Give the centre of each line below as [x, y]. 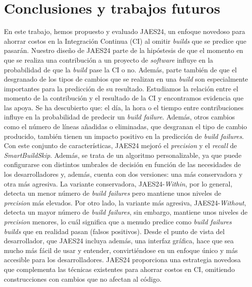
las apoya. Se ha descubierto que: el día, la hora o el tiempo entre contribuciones [124, 107]
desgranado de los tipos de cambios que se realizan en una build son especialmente [126, 79]
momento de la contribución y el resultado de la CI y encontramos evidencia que [124, 98]
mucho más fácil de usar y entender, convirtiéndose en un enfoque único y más [121, 250]
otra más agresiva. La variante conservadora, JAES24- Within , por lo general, [118, 183]
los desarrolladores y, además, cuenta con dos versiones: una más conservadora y [123, 174]
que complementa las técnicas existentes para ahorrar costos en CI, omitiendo [119, 269]
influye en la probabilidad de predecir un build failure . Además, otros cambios [119, 117]
